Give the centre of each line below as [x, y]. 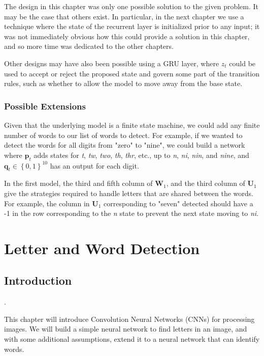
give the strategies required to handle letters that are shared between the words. [129, 193]
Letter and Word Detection [102, 248]
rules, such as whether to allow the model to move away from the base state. [123, 83]
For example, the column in [47, 203]
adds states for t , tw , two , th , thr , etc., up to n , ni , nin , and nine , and [141, 155]
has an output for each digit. [94, 165]
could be [242, 63]
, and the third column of [206, 183]
